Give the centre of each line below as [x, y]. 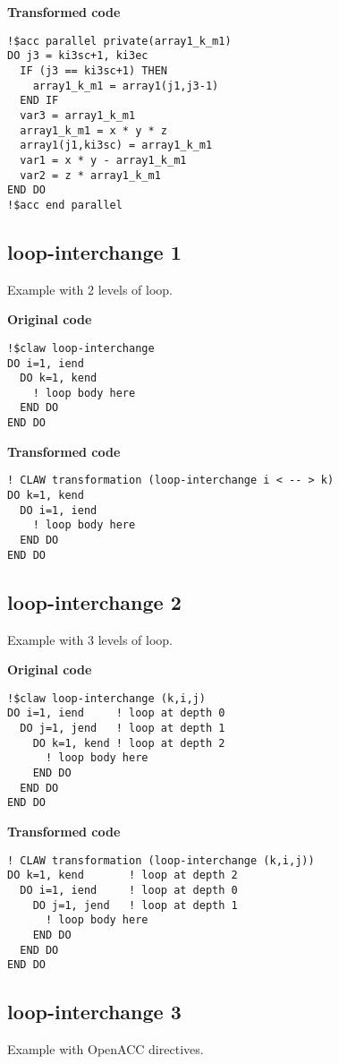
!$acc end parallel [65, 205]
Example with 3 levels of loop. [90, 639]
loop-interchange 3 [94, 1012]
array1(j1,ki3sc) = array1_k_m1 [116, 146]
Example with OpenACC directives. [106, 1049]
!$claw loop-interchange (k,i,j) [106, 698]
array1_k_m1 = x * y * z [93, 130]
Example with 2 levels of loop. [90, 289]
